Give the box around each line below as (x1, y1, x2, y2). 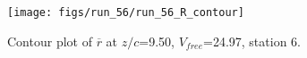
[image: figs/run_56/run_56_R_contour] (7, 6, 244, 19)
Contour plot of (7, 31, 92, 50)
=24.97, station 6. (203, 31, 301, 50)
